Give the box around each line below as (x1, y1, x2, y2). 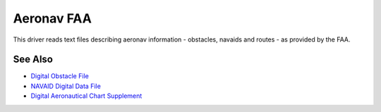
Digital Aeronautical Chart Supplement (30, 92, 143, 100)
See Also (13, 54, 53, 66)
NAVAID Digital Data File (30, 82, 102, 90)
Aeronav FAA (13, 11, 92, 26)
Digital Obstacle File (30, 72, 90, 80)
